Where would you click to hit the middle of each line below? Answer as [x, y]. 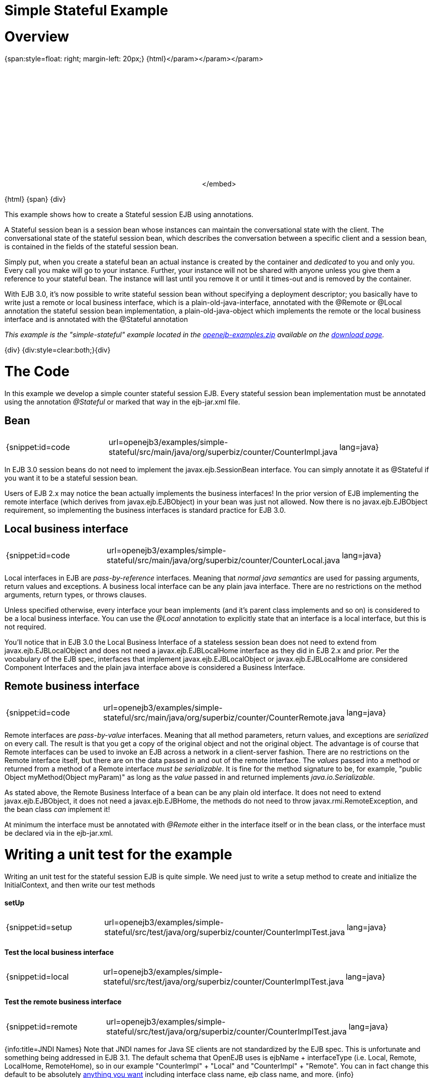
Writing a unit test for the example [118, 855]
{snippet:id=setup [39, 927]
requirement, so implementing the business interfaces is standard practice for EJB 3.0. [145, 510]
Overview [37, 36]
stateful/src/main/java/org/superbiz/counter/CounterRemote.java [224, 717]
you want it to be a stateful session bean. [71, 478]
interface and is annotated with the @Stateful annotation [96, 319]
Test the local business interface [59, 952]
